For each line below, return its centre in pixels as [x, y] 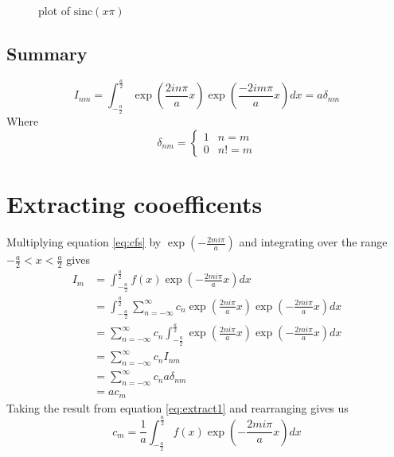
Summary [47, 53]
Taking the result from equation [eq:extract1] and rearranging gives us [177, 407]
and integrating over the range [313, 242]
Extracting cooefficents [135, 204]
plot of [55, 10]
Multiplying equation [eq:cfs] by [84, 242]
